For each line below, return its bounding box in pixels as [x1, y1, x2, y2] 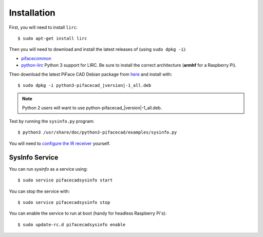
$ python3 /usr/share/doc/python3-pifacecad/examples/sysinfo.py [18, 130, 177, 135]
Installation [9, 7, 56, 18]
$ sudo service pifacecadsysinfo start [18, 178, 113, 183]
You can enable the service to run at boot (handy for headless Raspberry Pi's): [9, 210, 167, 217]
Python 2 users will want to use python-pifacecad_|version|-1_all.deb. [22, 105, 162, 111]
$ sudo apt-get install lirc [18, 36, 87, 41]
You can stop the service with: [9, 188, 70, 194]
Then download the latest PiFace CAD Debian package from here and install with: [9, 71, 172, 77]
